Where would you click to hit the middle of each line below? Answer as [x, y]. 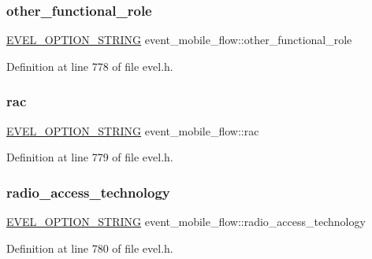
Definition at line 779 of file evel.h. [90, 157]
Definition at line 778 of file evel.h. [90, 66]
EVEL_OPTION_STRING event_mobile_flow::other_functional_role [179, 40]
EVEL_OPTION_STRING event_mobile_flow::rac [133, 130]
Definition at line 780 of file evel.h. [90, 248]
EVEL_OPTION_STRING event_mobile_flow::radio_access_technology [186, 222]
